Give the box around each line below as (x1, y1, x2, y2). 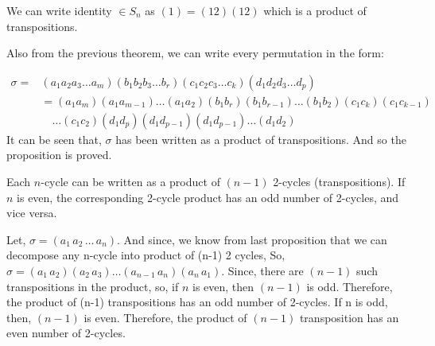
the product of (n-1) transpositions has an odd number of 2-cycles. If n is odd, (6, 294, 388, 310)
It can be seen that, (6, 130, 102, 147)
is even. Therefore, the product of (84, 309, 247, 325)
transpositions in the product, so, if (6, 278, 179, 294)
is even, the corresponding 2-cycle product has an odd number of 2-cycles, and (17, 189, 399, 205)
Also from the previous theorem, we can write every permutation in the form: (6, 45, 384, 61)
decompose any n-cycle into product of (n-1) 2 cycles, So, (6, 247, 285, 263)
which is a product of (263, 2, 367, 18)
